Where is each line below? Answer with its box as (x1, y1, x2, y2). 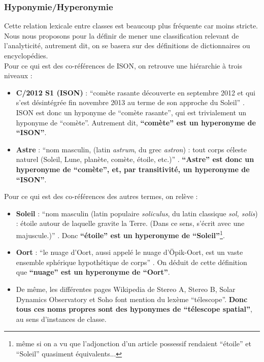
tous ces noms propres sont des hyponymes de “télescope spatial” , (16, 304, 252, 314)
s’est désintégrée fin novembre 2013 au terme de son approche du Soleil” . (16, 97, 245, 108)
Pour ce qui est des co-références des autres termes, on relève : (4, 191, 198, 202)
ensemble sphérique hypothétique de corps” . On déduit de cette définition (16, 256, 247, 267)
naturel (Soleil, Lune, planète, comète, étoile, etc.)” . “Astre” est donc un (16, 154, 254, 164)
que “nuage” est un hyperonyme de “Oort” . (16, 267, 170, 277)
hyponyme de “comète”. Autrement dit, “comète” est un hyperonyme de (16, 117, 256, 127)
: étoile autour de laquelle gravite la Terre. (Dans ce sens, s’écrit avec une (16, 218, 245, 228)
